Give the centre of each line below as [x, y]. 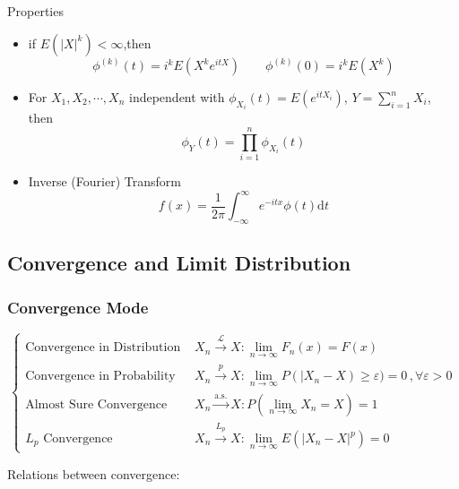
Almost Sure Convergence [96, 404]
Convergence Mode [78, 307]
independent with [177, 97]
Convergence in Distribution [103, 348]
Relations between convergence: [94, 473]
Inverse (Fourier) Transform [104, 181]
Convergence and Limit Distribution [179, 263]
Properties [35, 11]
